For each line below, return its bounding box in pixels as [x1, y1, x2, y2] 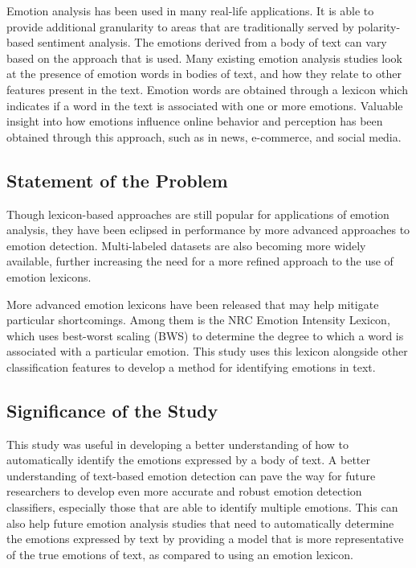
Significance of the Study [6, 397, 218, 422]
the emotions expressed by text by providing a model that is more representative [6, 530, 404, 547]
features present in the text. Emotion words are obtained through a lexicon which [6, 80, 408, 97]
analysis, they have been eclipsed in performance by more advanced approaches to [6, 221, 410, 238]
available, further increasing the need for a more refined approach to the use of [6, 253, 394, 270]
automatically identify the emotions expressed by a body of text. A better [6, 451, 370, 468]
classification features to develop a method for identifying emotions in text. [6, 358, 376, 375]
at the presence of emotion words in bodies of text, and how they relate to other [6, 65, 402, 82]
